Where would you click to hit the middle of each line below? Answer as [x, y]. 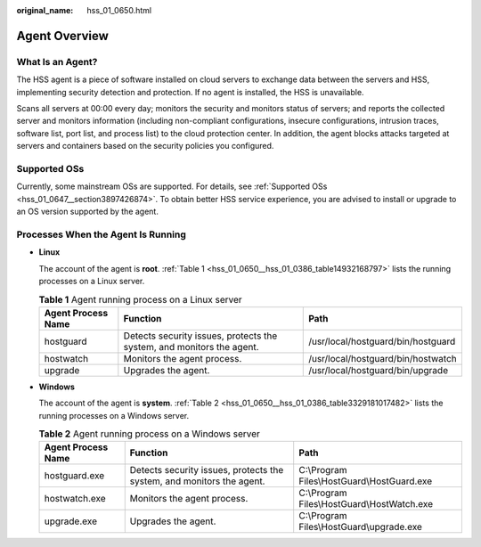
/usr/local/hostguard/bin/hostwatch [383, 358]
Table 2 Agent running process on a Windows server [149, 434]
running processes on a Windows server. [114, 415]
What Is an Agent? [57, 61]
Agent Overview [62, 36]
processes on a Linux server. [92, 281]
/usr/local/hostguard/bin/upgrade [379, 370]
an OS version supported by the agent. [88, 212]
